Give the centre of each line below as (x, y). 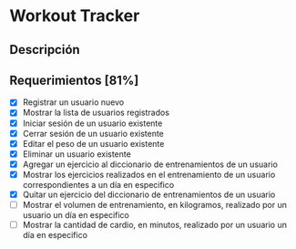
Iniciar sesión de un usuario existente (92, 123)
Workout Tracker (75, 16)
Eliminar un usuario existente (77, 154)
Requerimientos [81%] (74, 80)
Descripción (45, 50)
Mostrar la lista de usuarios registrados (96, 113)
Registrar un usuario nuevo (73, 102)
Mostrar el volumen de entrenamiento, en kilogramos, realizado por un (154, 204)
